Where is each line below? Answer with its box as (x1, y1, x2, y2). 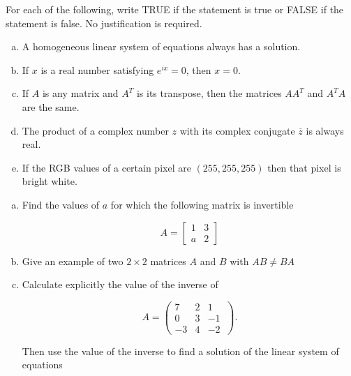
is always (306, 123, 344, 137)
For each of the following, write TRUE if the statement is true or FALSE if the (6, 2, 344, 16)
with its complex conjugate (179, 123, 295, 137)
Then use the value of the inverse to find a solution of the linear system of (22, 343, 339, 358)
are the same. (22, 99, 80, 114)
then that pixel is (267, 160, 341, 174)
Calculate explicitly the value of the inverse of (22, 277, 218, 292)
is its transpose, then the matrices (136, 86, 282, 100)
